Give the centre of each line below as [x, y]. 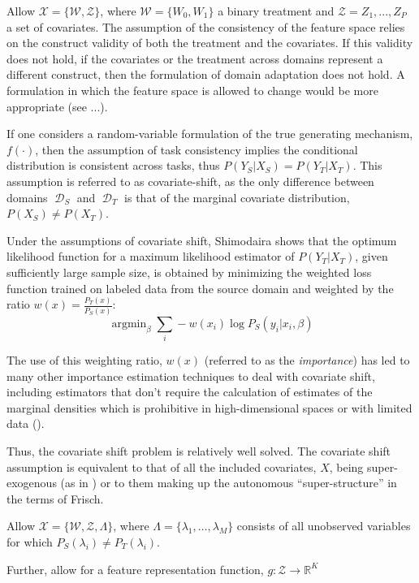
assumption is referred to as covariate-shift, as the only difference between [190, 181]
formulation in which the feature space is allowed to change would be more [192, 90]
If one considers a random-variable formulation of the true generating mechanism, [210, 134]
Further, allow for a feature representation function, [135, 569]
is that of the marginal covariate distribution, [237, 197]
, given [371, 256]
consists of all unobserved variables [324, 526]
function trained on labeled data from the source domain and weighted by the [200, 288]
